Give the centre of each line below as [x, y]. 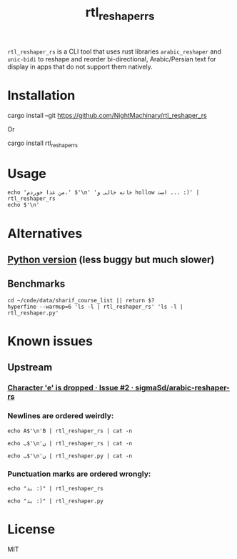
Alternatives [45, 233]
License [31, 529]
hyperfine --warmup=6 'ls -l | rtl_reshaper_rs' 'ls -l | [95, 307]
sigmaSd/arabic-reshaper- [183, 388]
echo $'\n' [24, 205]
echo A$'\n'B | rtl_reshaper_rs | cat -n [70, 431]
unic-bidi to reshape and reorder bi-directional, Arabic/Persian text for [112, 59]
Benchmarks [36, 284]
